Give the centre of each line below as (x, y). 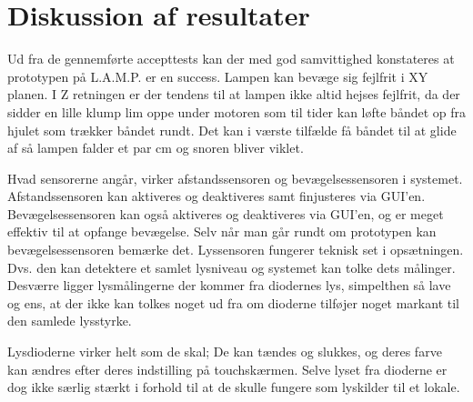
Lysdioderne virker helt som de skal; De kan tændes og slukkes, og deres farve (225, 352)
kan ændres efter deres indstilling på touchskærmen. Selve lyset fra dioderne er (227, 369)
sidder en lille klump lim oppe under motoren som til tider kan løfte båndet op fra (236, 111)
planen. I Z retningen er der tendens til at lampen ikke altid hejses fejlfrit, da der (234, 94)
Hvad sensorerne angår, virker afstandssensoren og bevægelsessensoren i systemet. (235, 178)
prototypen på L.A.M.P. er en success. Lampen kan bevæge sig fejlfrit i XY (218, 76)
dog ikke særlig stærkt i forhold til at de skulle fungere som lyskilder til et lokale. (234, 387)
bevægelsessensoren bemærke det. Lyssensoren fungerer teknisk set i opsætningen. (236, 250)
